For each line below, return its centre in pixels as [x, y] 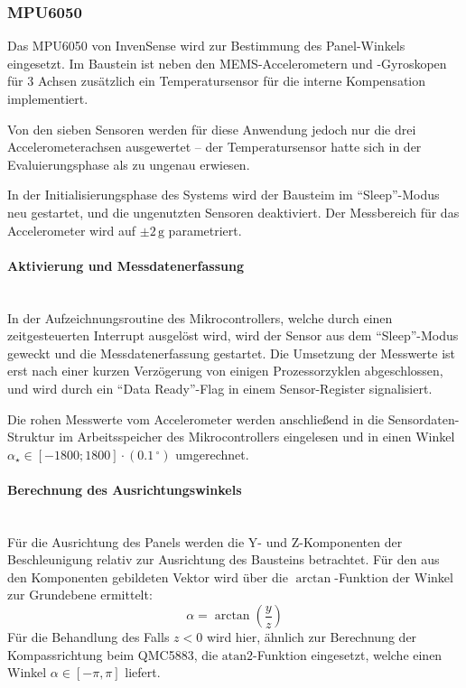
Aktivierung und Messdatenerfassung [126, 265]
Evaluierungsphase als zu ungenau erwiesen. [129, 164]
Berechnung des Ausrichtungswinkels [125, 489]
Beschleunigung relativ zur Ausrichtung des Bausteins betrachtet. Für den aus [224, 559]
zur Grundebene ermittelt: [80, 595]
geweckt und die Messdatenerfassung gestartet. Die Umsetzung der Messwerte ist [232, 353]
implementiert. [48, 98]
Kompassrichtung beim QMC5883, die [113, 654]
